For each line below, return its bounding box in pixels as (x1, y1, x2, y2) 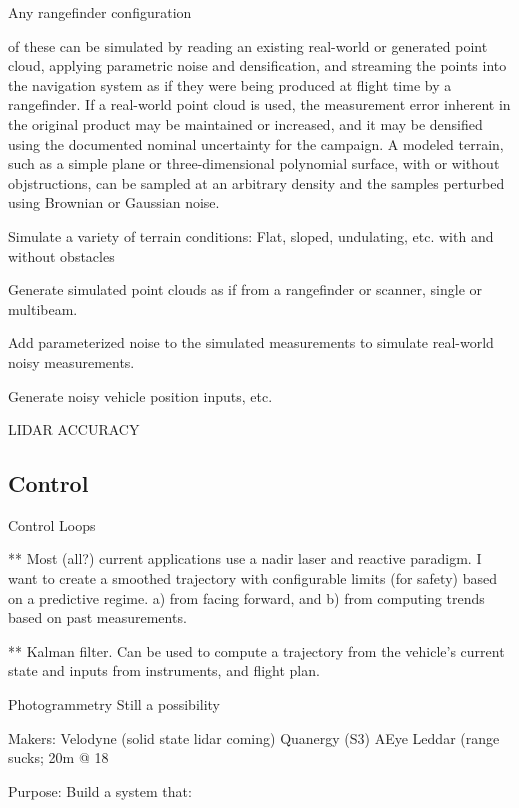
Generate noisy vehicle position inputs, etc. (8, 385, 273, 406)
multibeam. (8, 298, 78, 319)
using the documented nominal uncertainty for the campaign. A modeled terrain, (8, 133, 504, 154)
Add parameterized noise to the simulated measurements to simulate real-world (8, 332, 494, 353)
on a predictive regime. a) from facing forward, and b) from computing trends (8, 587, 485, 608)
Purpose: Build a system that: (8, 780, 192, 801)
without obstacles (8, 245, 115, 266)
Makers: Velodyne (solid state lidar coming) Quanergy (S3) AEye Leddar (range (8, 727, 500, 748)
